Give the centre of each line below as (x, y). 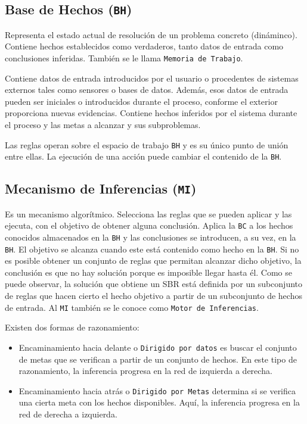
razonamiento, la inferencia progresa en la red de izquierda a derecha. (145, 371)
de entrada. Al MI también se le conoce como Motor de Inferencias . (132, 307)
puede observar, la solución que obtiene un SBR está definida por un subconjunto (154, 284)
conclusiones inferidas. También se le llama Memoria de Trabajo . (124, 57)
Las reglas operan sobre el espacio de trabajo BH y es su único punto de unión (147, 144)
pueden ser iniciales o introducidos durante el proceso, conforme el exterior (141, 101)
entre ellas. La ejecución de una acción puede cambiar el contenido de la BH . (143, 156)
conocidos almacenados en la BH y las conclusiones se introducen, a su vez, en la (151, 237)
